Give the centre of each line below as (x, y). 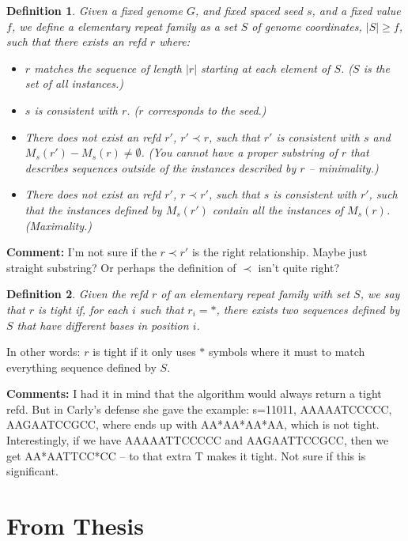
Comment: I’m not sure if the (81, 252)
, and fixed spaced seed (249, 10)
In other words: (43, 352)
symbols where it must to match (287, 352)
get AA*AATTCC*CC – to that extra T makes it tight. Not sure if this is (186, 455)
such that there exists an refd (76, 42)
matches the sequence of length (108, 68)
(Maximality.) (58, 225)
